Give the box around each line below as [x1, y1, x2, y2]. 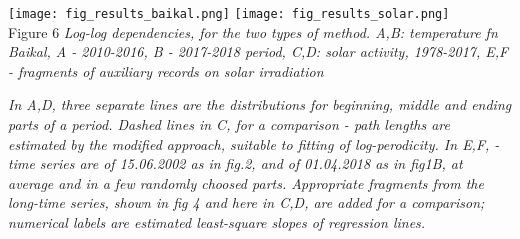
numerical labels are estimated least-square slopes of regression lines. [8, 212, 426, 232]
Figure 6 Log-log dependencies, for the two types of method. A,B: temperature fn [8, 21, 498, 42]
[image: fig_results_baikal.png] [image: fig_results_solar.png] [8, 7, 450, 21]
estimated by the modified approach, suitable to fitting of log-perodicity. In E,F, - [8, 133, 500, 154]
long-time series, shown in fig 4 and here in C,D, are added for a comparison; [8, 192, 485, 213]
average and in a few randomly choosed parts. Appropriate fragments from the [8, 172, 484, 193]
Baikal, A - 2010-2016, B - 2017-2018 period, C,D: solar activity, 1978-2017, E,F [8, 41, 509, 62]
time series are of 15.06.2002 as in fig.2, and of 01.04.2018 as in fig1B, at [8, 153, 463, 174]
